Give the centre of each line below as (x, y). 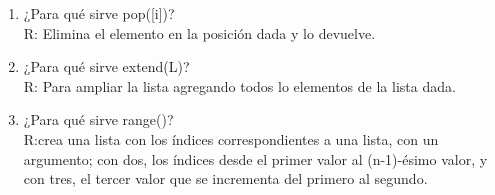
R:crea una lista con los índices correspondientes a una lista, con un (231, 138)
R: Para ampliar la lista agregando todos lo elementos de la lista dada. (239, 85)
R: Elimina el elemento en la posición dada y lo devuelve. (199, 32)
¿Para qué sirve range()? (98, 119)
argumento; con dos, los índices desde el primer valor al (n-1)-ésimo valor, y (255, 158)
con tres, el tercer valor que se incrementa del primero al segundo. (225, 178)
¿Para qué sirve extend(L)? (106, 66)
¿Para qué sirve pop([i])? (99, 13)
